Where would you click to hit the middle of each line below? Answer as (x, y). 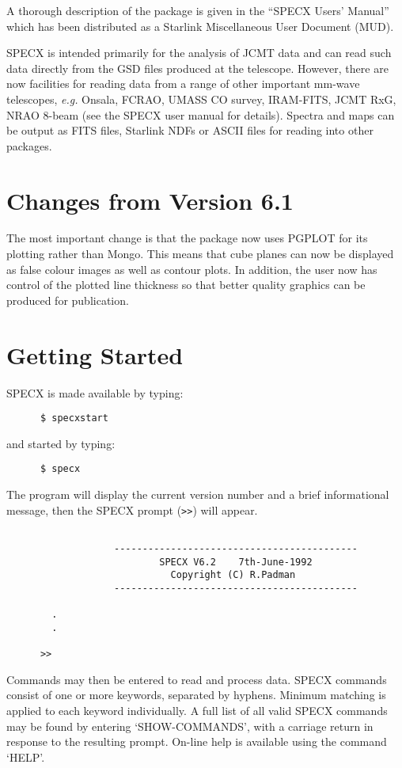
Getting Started (95, 354)
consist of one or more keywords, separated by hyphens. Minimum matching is (196, 695)
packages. (29, 145)
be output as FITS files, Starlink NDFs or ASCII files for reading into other (190, 130)
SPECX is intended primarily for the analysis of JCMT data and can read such (199, 53)
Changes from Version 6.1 (150, 200)
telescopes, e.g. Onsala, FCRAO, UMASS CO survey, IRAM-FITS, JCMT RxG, (201, 99)
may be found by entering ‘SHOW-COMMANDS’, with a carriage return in (190, 726)
